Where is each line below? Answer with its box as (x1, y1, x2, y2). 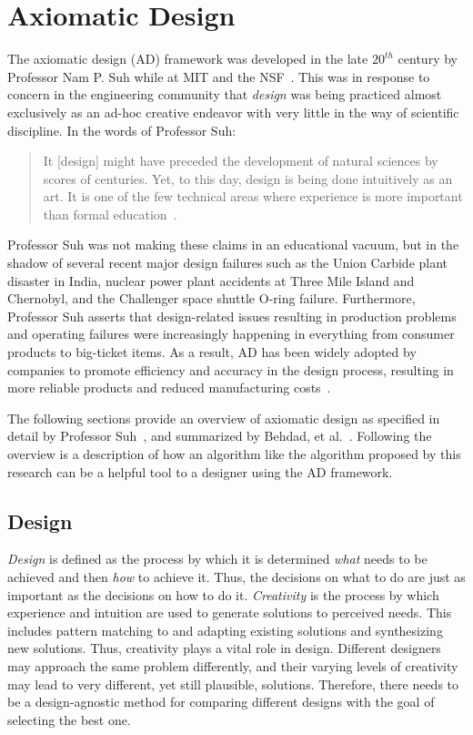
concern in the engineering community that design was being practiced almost (7, 85, 442, 104)
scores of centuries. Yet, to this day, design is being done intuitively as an (43, 168, 453, 188)
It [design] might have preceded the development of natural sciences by (43, 151, 438, 170)
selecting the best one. (7, 709, 131, 729)
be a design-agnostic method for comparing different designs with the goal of (7, 692, 435, 711)
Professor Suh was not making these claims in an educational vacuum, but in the (7, 235, 459, 254)
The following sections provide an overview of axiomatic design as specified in (7, 408, 440, 427)
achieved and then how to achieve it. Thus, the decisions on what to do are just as (7, 567, 466, 586)
